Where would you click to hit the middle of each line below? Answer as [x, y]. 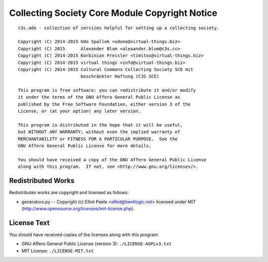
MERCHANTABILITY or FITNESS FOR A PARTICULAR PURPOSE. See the [98, 139]
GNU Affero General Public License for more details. [85, 146]
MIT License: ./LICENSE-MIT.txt [58, 251]
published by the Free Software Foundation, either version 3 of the [104, 104]
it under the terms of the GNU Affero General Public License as [99, 97]
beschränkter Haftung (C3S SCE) [120, 76]
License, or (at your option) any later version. [80, 111]
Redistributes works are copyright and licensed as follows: [69, 193]
